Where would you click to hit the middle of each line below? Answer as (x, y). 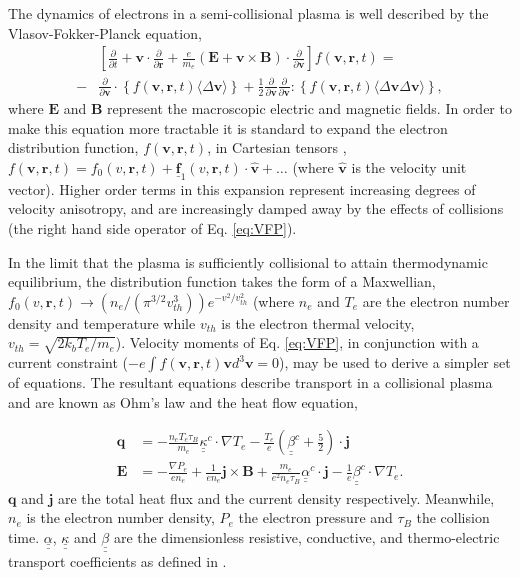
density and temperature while (102, 322)
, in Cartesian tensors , (277, 147)
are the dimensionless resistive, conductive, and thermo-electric (306, 536)
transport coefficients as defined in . (117, 561)
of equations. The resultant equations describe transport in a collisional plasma (250, 382)
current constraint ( (68, 362)
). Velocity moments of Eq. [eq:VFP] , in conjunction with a (297, 342)
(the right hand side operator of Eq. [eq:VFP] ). (152, 228)
